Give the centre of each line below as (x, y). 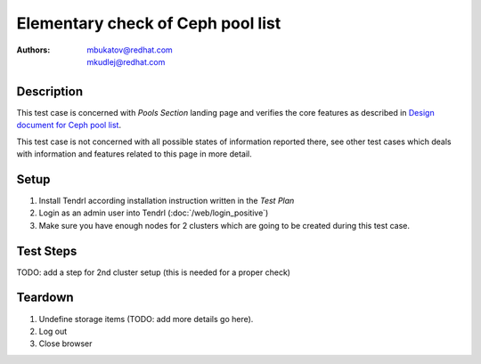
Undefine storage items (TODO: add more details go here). (146, 319)
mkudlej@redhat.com (126, 61)
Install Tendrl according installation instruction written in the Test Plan (167, 200)
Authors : (33, 50)
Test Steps (47, 251)
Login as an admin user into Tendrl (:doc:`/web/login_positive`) (154, 213)
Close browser (65, 344)
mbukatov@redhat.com (130, 50)
